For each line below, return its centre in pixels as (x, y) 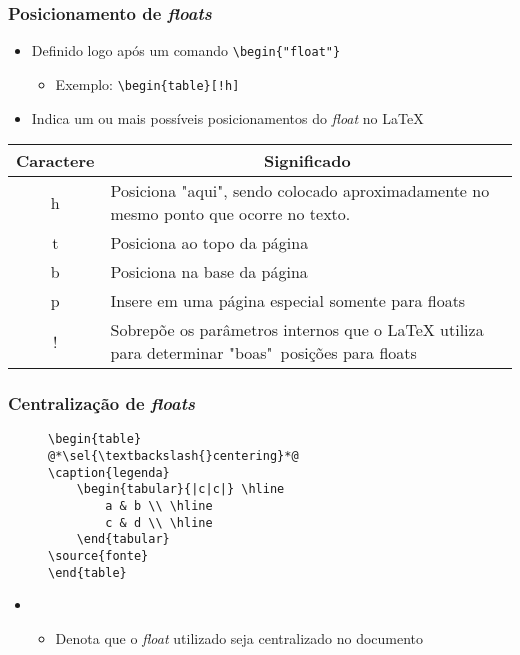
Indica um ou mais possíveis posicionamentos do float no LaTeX (227, 117)
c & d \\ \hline (159, 522)
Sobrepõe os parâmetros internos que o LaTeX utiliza (297, 330)
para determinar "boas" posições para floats (263, 353)
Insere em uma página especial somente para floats (288, 301)
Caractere (55, 161)
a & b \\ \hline (159, 505)
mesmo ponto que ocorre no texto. (230, 214)
